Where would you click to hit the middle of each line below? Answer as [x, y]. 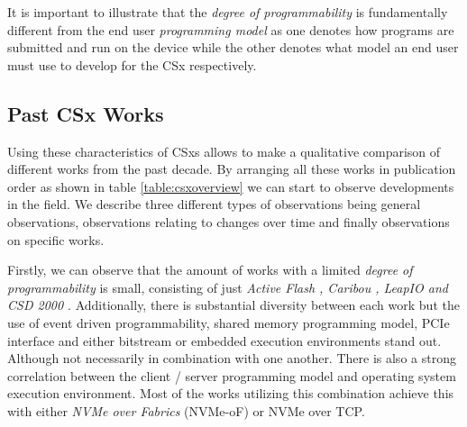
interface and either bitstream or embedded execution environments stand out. [224, 340]
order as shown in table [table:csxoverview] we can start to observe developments [231, 186]
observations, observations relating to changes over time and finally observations [229, 221]
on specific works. [56, 239]
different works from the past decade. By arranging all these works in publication [232, 169]
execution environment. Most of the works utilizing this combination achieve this [231, 393]
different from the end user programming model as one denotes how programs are [231, 29]
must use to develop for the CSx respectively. [132, 64]
